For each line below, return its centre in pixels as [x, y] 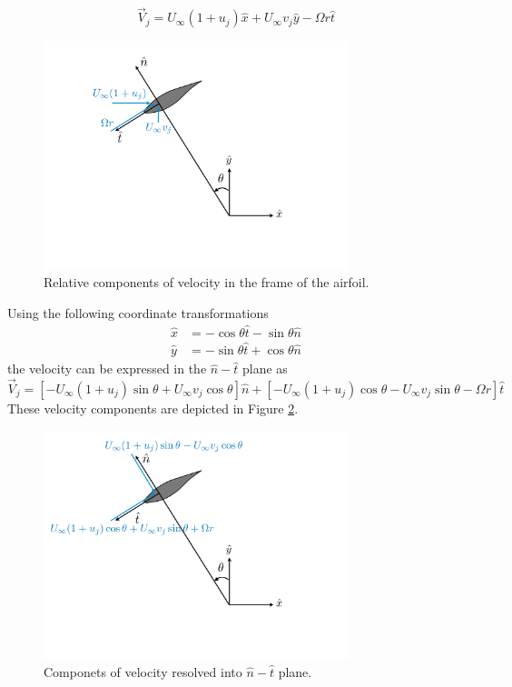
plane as [265, 368]
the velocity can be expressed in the [107, 368]
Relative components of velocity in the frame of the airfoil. [207, 282]
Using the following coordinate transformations [138, 313]
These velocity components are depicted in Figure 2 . [153, 408]
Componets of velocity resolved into [143, 671]
